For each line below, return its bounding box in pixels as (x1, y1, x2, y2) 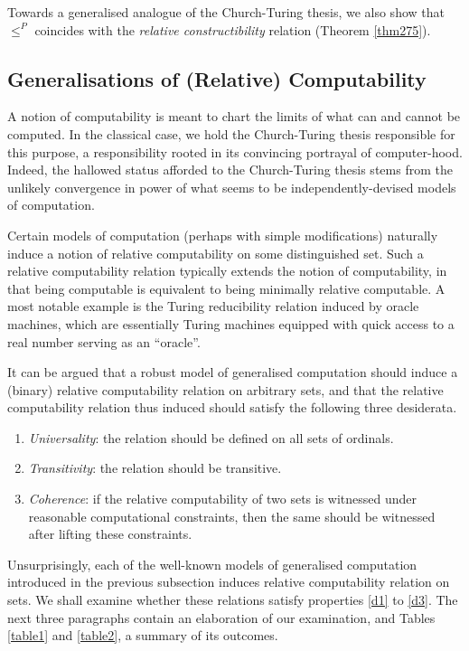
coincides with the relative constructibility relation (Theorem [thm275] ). (34, 20, 431, 39)
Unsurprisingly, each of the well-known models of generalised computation (7, 554, 417, 573)
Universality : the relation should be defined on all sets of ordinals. (28, 428, 394, 447)
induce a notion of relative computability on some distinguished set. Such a (7, 243, 424, 262)
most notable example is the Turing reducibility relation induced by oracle (7, 297, 419, 316)
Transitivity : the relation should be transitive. (28, 458, 282, 477)
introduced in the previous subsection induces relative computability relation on (7, 572, 450, 591)
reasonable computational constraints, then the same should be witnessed (28, 506, 436, 525)
